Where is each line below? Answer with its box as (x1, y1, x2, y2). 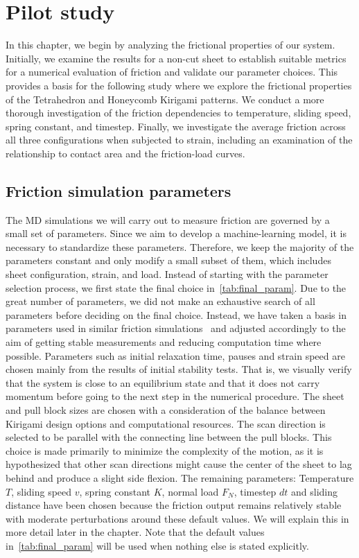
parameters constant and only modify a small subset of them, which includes (6, 253, 331, 268)
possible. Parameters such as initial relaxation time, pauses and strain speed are (6, 348, 345, 363)
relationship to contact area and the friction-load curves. (6, 146, 245, 160)
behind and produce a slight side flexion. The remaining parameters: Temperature (6, 470, 354, 485)
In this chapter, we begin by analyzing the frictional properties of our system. (6, 37, 335, 52)
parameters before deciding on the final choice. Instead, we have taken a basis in (6, 307, 347, 322)
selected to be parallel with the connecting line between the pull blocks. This (6, 430, 332, 444)
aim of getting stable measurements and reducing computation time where (6, 335, 322, 349)
